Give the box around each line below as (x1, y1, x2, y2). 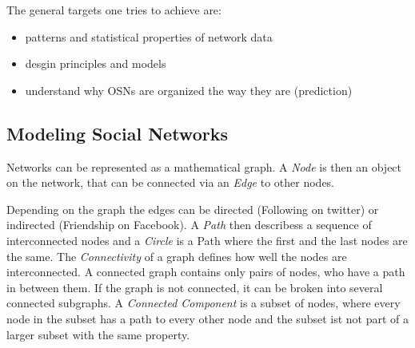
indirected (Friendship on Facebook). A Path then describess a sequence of (6, 216, 372, 233)
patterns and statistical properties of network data (25, 28, 273, 45)
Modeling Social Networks (6, 121, 228, 145)
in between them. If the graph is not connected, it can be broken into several (6, 279, 383, 295)
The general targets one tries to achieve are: (6, 2, 221, 18)
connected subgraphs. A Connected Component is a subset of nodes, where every (6, 295, 401, 311)
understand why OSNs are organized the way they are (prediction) (25, 81, 353, 98)
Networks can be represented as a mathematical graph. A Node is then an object (6, 158, 402, 175)
